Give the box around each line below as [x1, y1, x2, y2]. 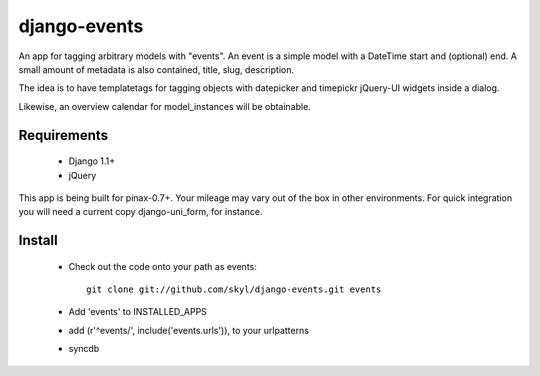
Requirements [18, 126, 109, 144]
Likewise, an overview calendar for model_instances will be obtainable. [18, 100, 312, 112]
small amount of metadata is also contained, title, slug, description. [18, 63, 295, 75]
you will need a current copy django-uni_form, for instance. [18, 206, 264, 218]
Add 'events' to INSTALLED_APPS [68, 306, 207, 318]
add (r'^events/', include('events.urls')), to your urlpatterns [68, 324, 310, 336]
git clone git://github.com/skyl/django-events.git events [86, 284, 382, 295]
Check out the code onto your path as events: [68, 260, 257, 272]
